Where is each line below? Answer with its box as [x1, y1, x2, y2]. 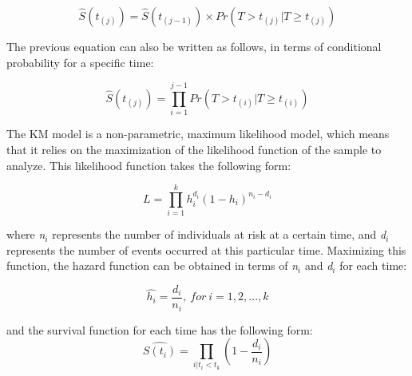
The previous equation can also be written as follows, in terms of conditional [6, 38, 382, 54]
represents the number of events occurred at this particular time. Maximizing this [6, 241, 406, 258]
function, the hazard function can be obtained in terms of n [6, 257, 299, 274]
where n [6, 226, 46, 243]
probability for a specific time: [6, 53, 154, 70]
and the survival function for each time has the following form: [6, 321, 313, 338]
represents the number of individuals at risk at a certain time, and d [52, 226, 386, 243]
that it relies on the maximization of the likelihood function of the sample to [6, 141, 382, 157]
